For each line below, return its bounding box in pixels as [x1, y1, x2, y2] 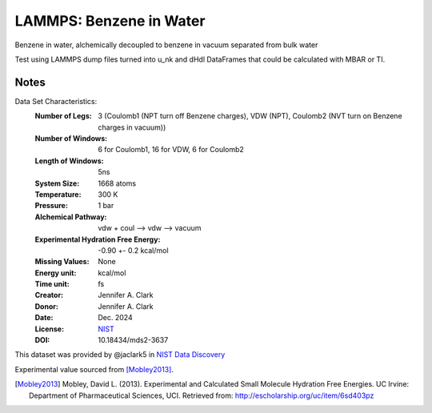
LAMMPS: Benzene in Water [14, 12, 206, 30]
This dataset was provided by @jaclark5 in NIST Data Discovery [14, 350, 226, 359]
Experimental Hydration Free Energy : [34, 235, 161, 244]
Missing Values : [34, 257, 90, 267]
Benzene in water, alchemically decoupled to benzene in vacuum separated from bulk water [14, 40, 318, 50]
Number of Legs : [34, 111, 92, 121]
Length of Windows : [34, 156, 104, 166]
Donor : [34, 301, 59, 311]
